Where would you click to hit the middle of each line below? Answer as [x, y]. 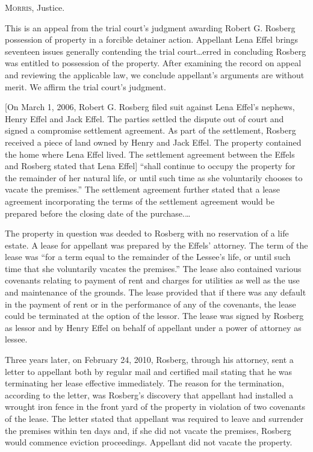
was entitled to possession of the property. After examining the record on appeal [153, 63]
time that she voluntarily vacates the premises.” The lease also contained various [153, 268]
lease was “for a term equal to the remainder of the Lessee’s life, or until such [148, 257]
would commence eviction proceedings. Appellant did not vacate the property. [149, 442]
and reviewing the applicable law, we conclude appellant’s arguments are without [155, 74]
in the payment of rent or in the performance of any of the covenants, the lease [150, 304]
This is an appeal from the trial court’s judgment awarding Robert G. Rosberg [150, 27]
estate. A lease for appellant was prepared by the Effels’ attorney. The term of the [156, 245]
